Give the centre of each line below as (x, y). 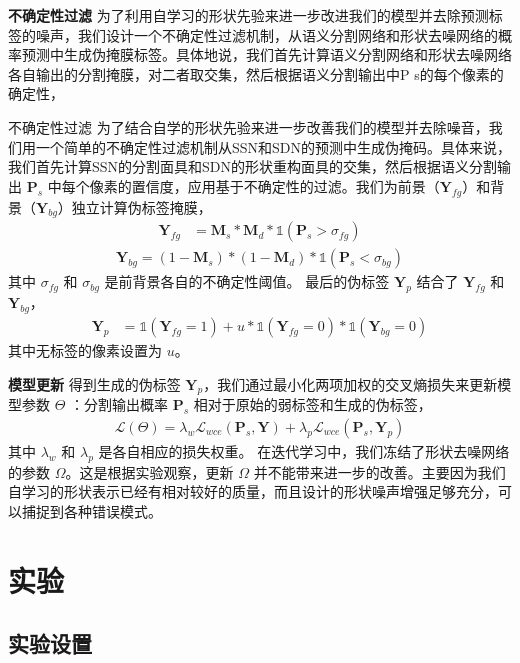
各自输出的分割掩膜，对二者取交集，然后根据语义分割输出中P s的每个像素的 (256, 73)
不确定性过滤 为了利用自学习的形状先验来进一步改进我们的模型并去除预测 (248, 15)
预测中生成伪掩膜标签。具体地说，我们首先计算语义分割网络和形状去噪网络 (266, 54)
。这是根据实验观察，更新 (149, 471)
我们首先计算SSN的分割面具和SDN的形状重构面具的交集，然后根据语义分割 (253, 166)
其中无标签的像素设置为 (85, 350)
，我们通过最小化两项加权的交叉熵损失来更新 (350, 383)
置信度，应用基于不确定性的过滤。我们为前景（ (285, 185)
